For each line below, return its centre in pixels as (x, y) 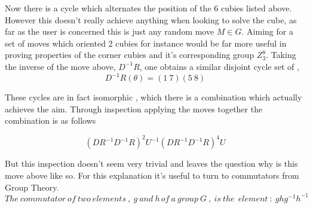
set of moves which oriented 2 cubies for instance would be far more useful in (146, 43)
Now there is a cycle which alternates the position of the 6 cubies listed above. (148, 8)
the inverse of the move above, (60, 66)
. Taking (281, 55)
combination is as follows (50, 120)
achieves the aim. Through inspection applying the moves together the (134, 108)
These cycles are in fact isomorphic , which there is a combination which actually (154, 97)
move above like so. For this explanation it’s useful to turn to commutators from (152, 175)
